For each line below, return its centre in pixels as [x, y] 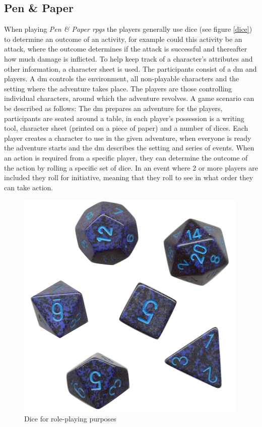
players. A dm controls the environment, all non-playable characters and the [122, 78]
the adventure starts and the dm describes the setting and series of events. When [129, 148]
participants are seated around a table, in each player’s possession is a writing [124, 118]
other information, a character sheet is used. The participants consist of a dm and [130, 68]
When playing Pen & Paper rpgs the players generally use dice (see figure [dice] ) [128, 29]
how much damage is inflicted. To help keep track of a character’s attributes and [128, 58]
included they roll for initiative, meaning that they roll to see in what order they [129, 177]
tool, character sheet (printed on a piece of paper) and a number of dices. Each [126, 128]
